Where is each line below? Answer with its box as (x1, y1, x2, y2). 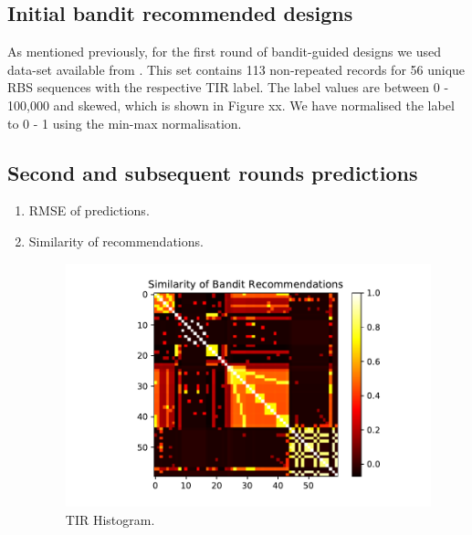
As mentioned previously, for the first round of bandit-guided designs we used (7, 42, 442, 61)
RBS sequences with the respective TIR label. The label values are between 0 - (7, 78, 449, 97)
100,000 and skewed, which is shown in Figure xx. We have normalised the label (7, 95, 455, 114)
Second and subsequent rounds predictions (7, 158, 418, 186)
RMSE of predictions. (28, 201, 150, 220)
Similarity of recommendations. (28, 231, 204, 250)
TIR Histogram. (65, 509, 155, 529)
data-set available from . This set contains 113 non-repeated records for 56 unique (7, 59, 466, 79)
